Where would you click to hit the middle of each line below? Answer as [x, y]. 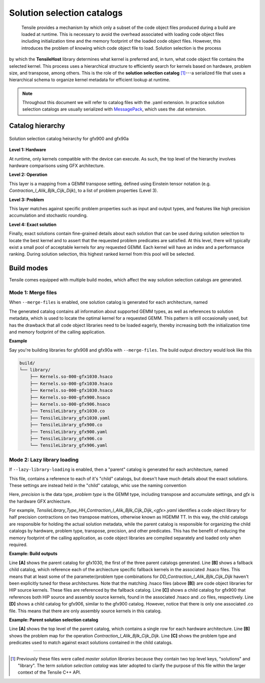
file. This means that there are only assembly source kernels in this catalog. [85, 611]
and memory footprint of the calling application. [57, 332]
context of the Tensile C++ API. [49, 672]
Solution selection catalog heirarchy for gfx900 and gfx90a [69, 138]
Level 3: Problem [26, 199]
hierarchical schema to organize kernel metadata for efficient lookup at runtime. [90, 80]
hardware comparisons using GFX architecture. [57, 166]
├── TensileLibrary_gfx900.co [66, 425]
